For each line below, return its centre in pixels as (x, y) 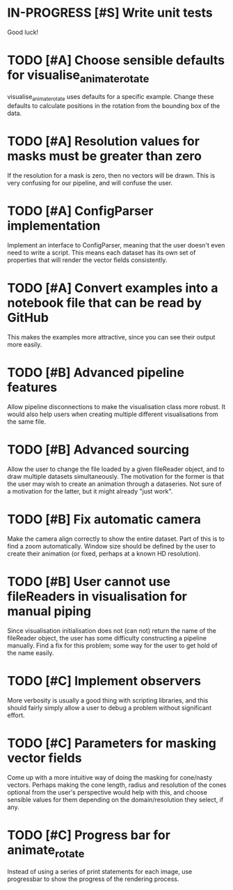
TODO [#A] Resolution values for (104, 141)
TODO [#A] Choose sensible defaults (116, 60)
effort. (16, 715)
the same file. (27, 422)
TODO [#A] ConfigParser (80, 211)
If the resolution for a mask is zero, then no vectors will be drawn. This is (111, 176)
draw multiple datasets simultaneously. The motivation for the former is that (116, 476)
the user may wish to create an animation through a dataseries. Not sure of (114, 484)
